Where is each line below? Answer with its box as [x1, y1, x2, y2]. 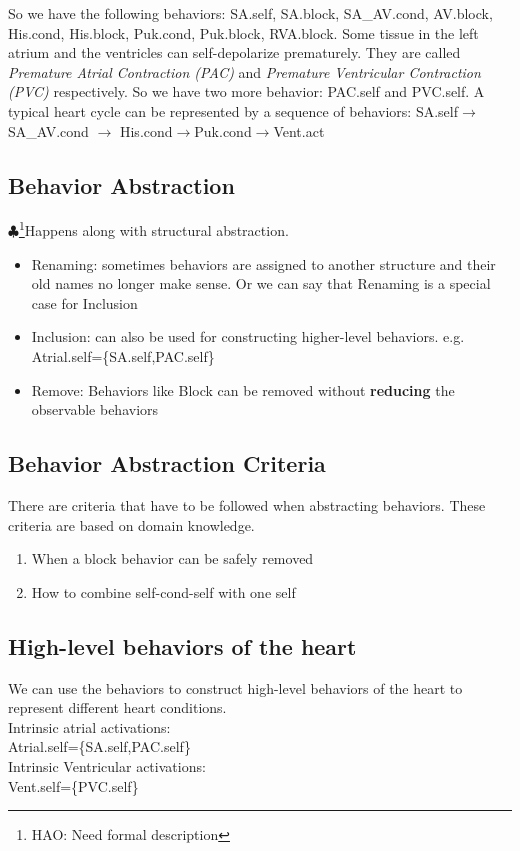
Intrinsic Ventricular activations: [8, 755, 206, 776]
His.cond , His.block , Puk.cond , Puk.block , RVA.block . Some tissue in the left [8, 22, 479, 43]
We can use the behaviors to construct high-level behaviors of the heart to [8, 677, 463, 698]
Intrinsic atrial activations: [8, 716, 171, 737]
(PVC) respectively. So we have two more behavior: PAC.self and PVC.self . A [8, 81, 485, 102]
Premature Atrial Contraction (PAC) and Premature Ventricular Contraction [8, 61, 481, 82]
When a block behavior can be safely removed [31, 548, 314, 569]
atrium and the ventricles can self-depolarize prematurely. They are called [8, 42, 461, 63]
